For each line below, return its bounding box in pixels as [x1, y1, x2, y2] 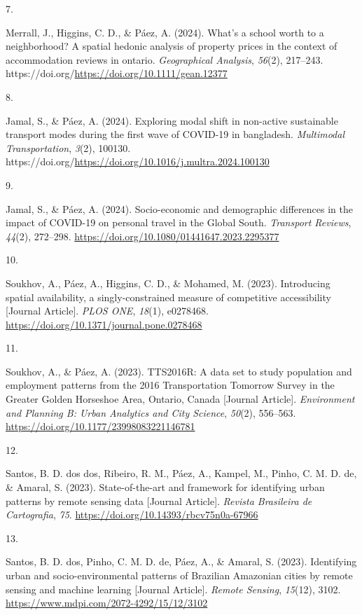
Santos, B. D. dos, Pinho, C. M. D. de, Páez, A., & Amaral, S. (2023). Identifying [6, 554, 357, 569]
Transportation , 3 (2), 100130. [6, 140, 131, 155]
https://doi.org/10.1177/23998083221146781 [6, 419, 195, 434]
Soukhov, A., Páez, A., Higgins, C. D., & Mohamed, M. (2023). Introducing [6, 275, 330, 290]
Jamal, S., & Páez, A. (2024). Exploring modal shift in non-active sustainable [6, 113, 338, 127]
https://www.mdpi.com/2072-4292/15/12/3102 [6, 595, 208, 610]
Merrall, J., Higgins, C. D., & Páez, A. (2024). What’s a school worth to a [6, 25, 324, 39]
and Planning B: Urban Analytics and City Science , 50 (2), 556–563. [6, 405, 296, 420]
